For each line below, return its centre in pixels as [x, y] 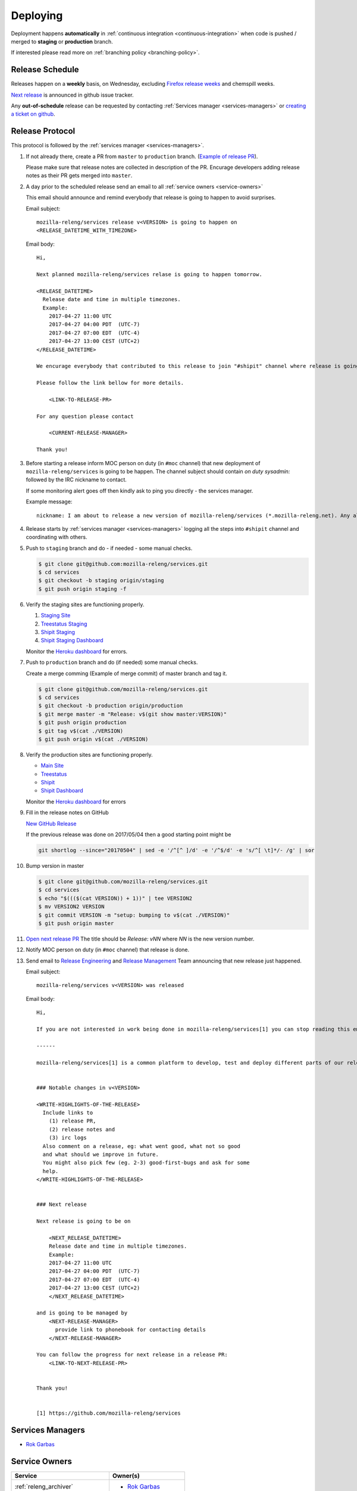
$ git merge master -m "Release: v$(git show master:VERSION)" [133, 714]
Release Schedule [45, 69]
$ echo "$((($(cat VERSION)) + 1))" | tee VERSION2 [115, 898]
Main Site [52, 766]
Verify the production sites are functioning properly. [89, 754]
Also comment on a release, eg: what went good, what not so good [141, 1146]
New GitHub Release [51, 824]
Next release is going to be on [84, 1221]
